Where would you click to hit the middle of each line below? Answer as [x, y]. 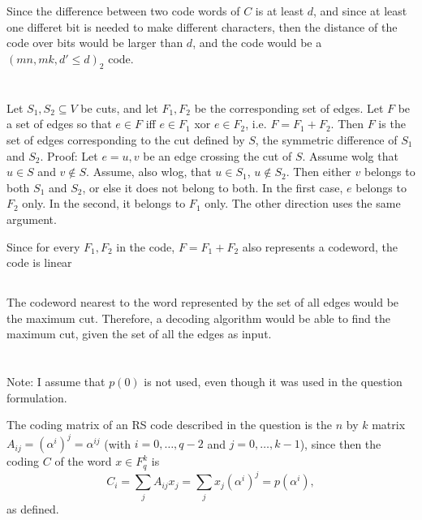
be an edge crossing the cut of [217, 155]
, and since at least [360, 11]
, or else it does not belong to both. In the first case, [213, 187]
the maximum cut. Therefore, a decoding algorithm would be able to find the [199, 318]
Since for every [43, 246]
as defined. [33, 508]
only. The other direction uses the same [303, 203]
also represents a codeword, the [320, 246]
